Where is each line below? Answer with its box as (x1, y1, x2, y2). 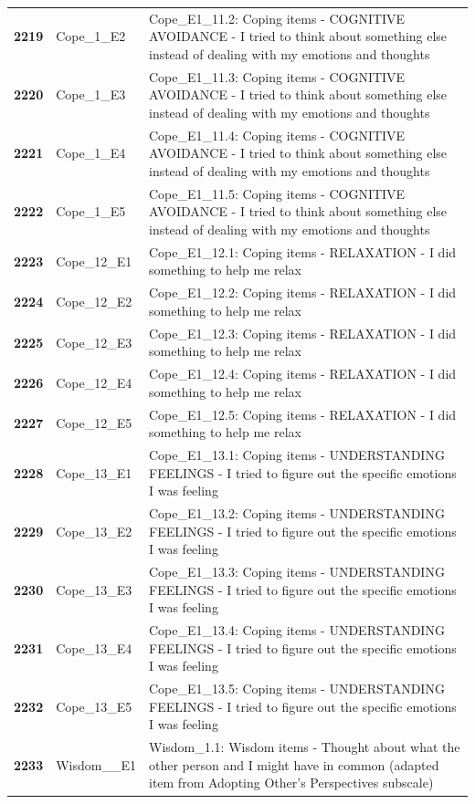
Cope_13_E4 (56, 638, 132, 657)
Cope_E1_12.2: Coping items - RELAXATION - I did (148, 283, 457, 302)
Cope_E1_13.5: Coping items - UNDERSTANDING (148, 679, 445, 698)
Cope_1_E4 (56, 143, 126, 162)
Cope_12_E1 (56, 251, 132, 270)
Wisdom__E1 (56, 755, 136, 774)
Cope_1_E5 (56, 202, 126, 221)
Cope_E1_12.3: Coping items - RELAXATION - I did (148, 323, 457, 342)
